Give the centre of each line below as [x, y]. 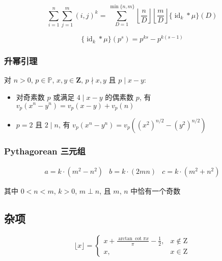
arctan [125, 239]
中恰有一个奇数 [156, 191]
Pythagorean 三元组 [45, 151]
